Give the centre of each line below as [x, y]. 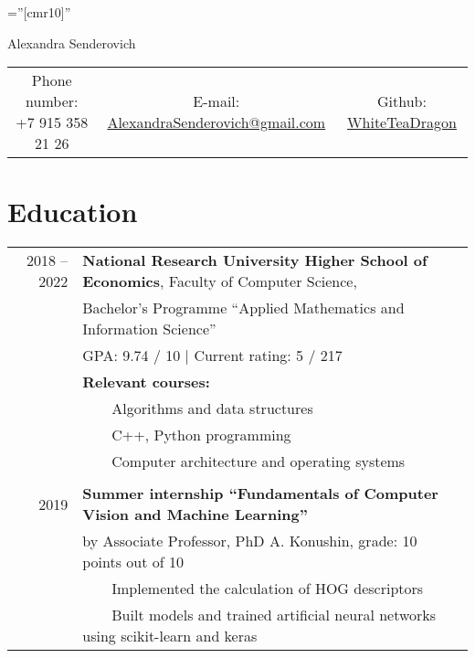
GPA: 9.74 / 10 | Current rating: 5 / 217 [212, 356]
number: [52, 101]
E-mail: [216, 101]
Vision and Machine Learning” [195, 515]
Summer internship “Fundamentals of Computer [260, 493]
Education [73, 212]
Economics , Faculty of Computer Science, [220, 281]
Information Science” [149, 329]
